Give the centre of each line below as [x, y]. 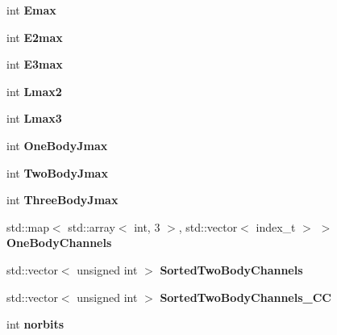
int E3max [35, 64]
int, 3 [147, 226]
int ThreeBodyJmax [62, 200]
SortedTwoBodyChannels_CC [246, 297]
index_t [276, 226]
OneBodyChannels [59, 243]
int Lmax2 [34, 91]
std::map [28, 226]
